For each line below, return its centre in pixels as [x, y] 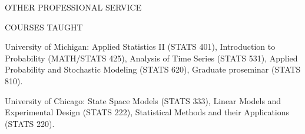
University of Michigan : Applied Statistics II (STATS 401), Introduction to [140, 47]
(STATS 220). [30, 123]
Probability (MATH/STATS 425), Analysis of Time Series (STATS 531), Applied [151, 58]
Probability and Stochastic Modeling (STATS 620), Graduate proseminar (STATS [153, 69]
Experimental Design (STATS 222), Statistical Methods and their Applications [147, 112]
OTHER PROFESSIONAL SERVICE [73, 7]
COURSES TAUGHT [44, 27]
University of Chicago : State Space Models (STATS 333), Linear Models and [143, 100]
